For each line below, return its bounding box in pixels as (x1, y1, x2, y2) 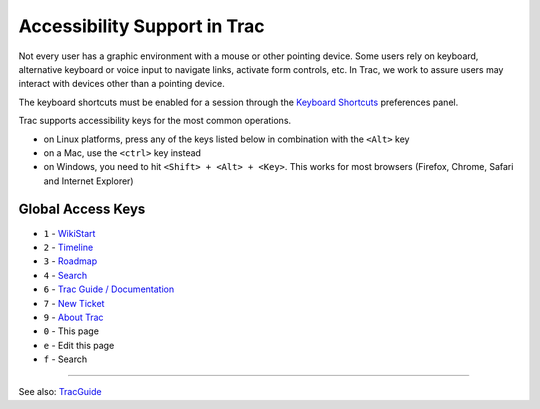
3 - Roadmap (43, 255, 98, 267)
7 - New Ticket (43, 297, 105, 309)
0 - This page (43, 325, 100, 337)
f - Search (43, 353, 88, 365)
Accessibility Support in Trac (18, 15, 265, 37)
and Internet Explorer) (43, 175, 134, 187)
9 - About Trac (43, 311, 104, 323)
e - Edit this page (43, 339, 115, 351)
